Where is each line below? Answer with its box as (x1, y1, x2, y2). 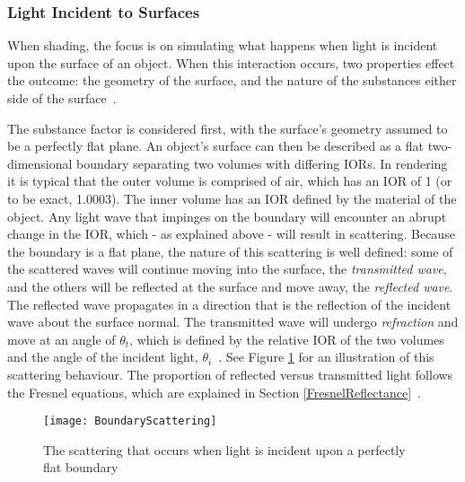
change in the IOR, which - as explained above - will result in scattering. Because (7, 224, 455, 243)
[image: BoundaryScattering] (43, 415, 217, 428)
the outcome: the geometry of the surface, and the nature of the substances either (7, 71, 457, 90)
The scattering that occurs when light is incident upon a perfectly (43, 440, 406, 459)
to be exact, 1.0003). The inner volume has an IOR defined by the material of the (7, 188, 457, 207)
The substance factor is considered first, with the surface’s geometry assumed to (7, 118, 448, 137)
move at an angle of (7, 329, 116, 348)
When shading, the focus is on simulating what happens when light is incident (7, 36, 438, 55)
